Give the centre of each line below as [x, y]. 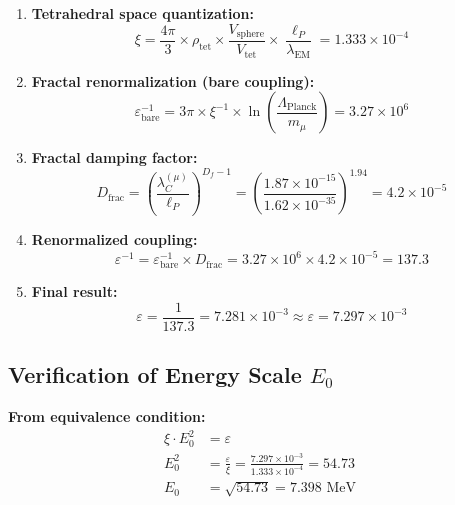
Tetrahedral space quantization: [142, 13]
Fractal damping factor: [114, 157]
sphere [250, 34]
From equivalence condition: [107, 416]
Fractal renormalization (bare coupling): [173, 80]
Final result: [74, 291]
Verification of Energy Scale [155, 374]
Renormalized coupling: [114, 238]
